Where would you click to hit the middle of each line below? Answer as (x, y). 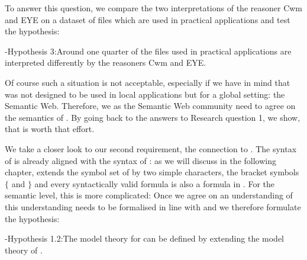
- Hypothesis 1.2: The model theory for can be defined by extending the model (144, 238)
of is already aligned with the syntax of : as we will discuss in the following (140, 160)
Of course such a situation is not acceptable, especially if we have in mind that (148, 82)
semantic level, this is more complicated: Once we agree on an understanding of (149, 195)
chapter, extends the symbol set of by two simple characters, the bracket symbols (152, 172)
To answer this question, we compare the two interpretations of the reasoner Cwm (154, 8)
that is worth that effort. (50, 129)
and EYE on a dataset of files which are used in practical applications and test (148, 19)
